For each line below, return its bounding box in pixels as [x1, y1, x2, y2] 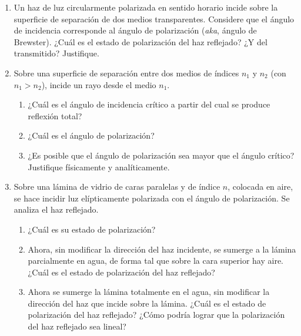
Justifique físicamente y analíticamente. [28, 160, 170, 173]
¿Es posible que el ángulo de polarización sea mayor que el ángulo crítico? [28, 149, 295, 161]
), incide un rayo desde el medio [41, 78, 156, 90]
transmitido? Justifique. [14, 47, 99, 59]
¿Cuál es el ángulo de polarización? [28, 129, 155, 142]
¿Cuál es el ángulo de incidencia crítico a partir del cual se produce [28, 98, 270, 110]
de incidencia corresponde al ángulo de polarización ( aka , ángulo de [14, 24, 257, 36]
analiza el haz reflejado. [14, 203, 99, 216]
